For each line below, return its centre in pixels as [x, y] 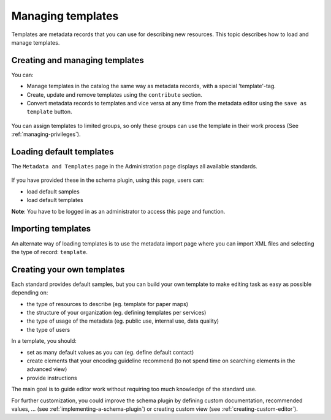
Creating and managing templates [78, 60]
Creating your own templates [68, 269]
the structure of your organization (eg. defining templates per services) [116, 313]
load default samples [53, 191]
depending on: [30, 293]
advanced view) [47, 369]
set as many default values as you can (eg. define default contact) [110, 352]
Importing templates [51, 229]
